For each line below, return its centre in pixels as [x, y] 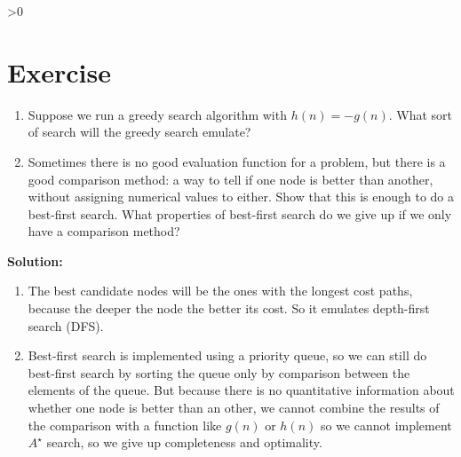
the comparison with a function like [125, 425]
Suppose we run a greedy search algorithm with [157, 114]
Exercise [59, 71]
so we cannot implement [386, 425]
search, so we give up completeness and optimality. [184, 442]
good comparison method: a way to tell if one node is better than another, [230, 179]
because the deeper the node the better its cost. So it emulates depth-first [229, 308]
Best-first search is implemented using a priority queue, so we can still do [227, 355]
